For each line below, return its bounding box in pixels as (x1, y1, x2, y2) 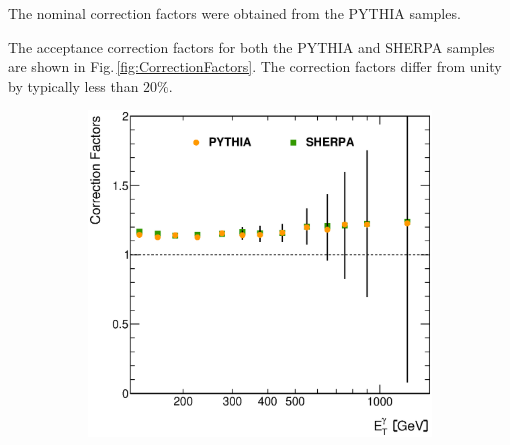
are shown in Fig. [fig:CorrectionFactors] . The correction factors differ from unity (8, 56, 502, 77)
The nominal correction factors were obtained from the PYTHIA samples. (8, 3, 461, 23)
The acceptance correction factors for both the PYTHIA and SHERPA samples (8, 36, 495, 57)
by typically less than (8, 75, 139, 96)
